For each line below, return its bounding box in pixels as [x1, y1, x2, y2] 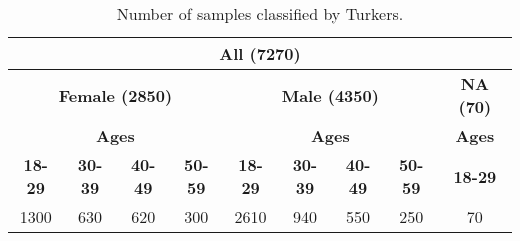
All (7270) [219, 42, 301, 65]
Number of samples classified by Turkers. [116, 2, 404, 25]
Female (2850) [58, 83, 173, 107]
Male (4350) [281, 83, 379, 107]
